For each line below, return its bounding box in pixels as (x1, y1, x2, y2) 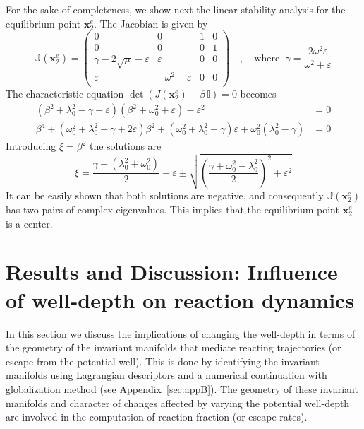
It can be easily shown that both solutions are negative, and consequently (6, 188, 324, 203)
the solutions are (89, 139, 162, 153)
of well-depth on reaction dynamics (6, 285, 355, 314)
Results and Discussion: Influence (6, 257, 338, 286)
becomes (240, 86, 277, 101)
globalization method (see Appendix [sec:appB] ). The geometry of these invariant (6, 381, 358, 396)
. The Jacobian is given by (94, 16, 208, 30)
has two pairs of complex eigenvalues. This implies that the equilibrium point (6, 202, 339, 217)
